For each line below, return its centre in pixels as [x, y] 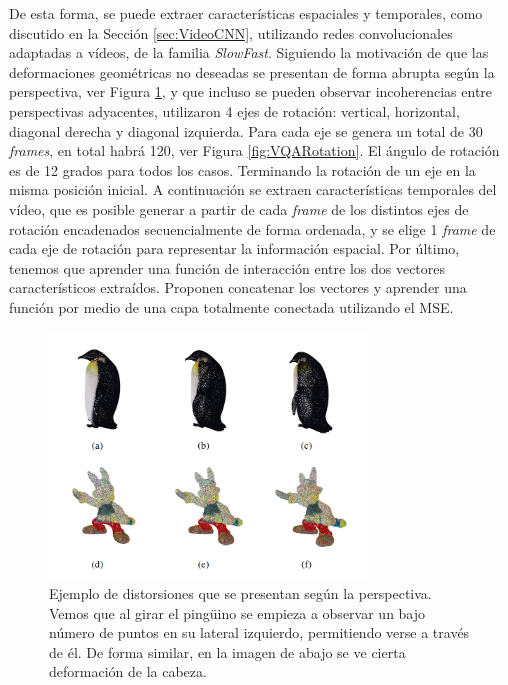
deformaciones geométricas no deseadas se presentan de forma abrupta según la [252, 71]
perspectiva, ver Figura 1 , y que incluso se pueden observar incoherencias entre [251, 91]
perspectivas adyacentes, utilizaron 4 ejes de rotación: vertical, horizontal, [234, 110]
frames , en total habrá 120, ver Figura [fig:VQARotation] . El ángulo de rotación [254, 150]
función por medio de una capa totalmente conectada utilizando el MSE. [231, 306]
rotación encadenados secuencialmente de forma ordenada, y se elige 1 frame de [252, 228]
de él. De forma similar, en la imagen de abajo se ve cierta [227, 651]
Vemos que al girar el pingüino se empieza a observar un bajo [237, 612]
